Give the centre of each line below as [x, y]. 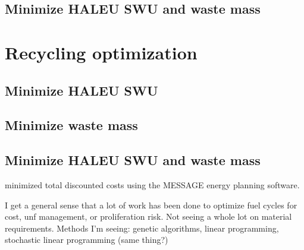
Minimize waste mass [71, 125]
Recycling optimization [101, 52]
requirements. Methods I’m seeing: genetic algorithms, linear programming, [142, 228]
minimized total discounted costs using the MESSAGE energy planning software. [152, 184]
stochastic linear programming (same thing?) [87, 240]
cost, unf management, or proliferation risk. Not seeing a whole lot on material [148, 216]
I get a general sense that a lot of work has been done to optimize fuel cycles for [151, 205]
